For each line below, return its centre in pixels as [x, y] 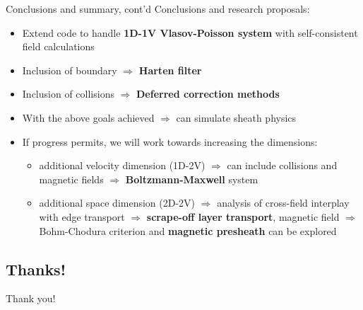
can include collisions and [282, 165]
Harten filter [170, 70]
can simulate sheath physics [236, 117]
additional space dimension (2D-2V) [117, 203]
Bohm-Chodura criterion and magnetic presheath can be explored [188, 230]
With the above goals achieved [88, 117]
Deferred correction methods [208, 94]
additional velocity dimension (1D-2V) [122, 165]
